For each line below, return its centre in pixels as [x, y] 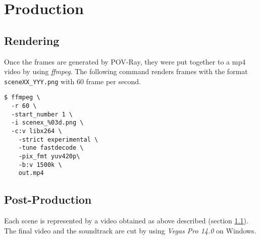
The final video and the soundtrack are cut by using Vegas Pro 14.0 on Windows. [130, 230]
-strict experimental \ [58, 139]
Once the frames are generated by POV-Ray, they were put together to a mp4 [125, 61]
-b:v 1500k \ [40, 165]
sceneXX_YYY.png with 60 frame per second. [72, 81]
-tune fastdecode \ [51, 148]
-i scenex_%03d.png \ [47, 123]
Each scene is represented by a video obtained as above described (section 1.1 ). [126, 221]
